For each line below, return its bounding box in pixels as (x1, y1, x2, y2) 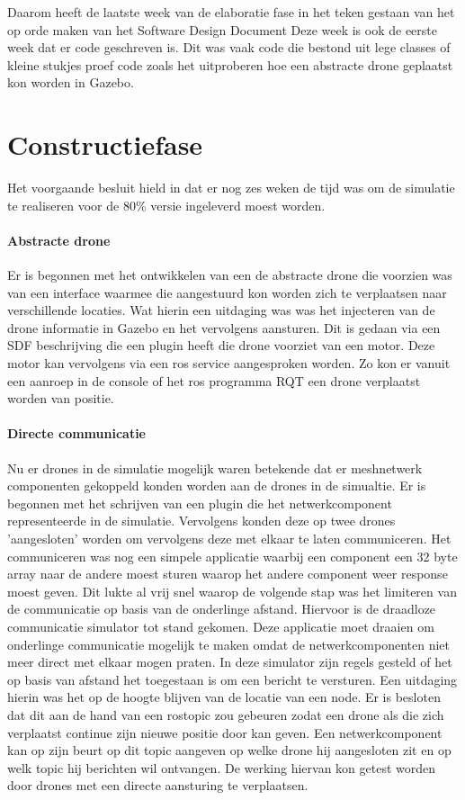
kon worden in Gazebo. (7, 73, 134, 92)
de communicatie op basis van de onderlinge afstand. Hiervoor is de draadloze (7, 599, 436, 618)
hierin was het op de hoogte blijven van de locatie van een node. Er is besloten (7, 688, 441, 706)
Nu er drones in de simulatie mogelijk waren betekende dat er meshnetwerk (7, 458, 423, 477)
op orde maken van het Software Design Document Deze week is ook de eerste (7, 20, 438, 39)
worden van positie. (7, 389, 114, 408)
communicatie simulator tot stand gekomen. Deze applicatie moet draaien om (7, 616, 434, 635)
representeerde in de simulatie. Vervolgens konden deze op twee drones (7, 511, 396, 530)
